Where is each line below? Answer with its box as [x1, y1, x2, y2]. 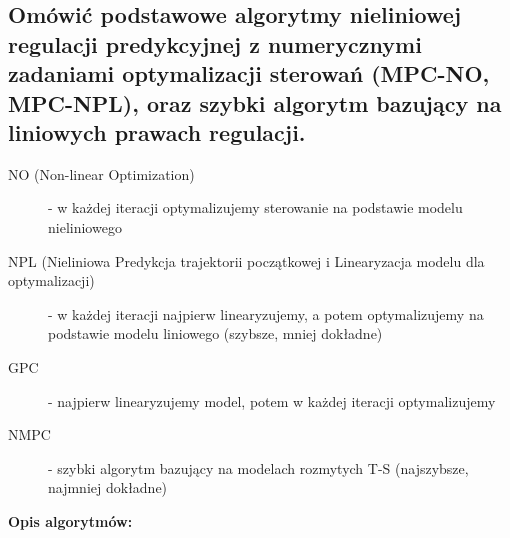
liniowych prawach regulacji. [8, 116, 306, 147]
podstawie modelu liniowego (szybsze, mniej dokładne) [48, 323, 383, 344]
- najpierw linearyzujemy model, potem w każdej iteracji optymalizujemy [48, 390, 496, 411]
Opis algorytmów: [8, 510, 133, 531]
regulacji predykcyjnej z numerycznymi [8, 28, 422, 59]
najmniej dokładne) [48, 477, 168, 498]
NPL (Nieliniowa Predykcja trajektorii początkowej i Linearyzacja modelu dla [8, 250, 485, 271]
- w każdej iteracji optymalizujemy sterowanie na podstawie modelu [48, 197, 463, 218]
